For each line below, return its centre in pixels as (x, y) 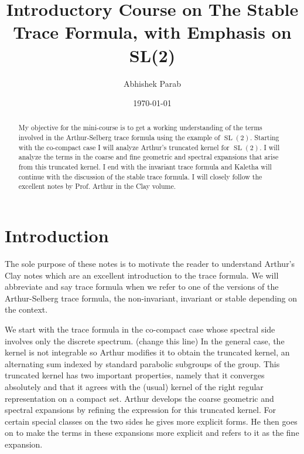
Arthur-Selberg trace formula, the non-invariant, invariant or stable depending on (151, 298)
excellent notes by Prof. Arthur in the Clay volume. (97, 186)
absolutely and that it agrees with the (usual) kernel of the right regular (134, 386)
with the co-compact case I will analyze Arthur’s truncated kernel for (124, 147)
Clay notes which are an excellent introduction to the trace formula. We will (142, 275)
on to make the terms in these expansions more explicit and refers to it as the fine (152, 433)
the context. (26, 309)
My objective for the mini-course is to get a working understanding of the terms (140, 128)
